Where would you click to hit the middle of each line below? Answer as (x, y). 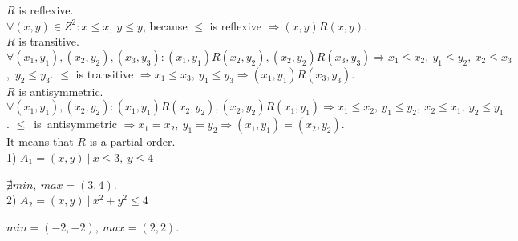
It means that (40, 141)
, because (165, 25)
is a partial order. (132, 141)
